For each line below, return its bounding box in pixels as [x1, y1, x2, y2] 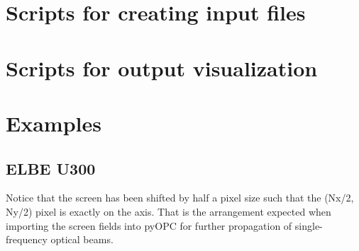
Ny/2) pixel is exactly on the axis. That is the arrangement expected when [6, 204, 331, 218]
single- [294, 218, 323, 233]
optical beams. [50, 232, 114, 247]
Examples [6, 108, 101, 137]
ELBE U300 [6, 157, 96, 179]
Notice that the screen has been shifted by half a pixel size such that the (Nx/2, [6, 190, 354, 205]
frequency [6, 232, 48, 247]
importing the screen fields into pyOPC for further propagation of [6, 218, 292, 233]
